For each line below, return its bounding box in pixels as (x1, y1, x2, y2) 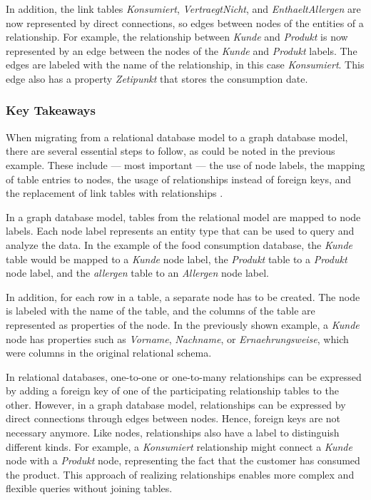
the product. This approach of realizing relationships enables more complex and (6, 466, 355, 481)
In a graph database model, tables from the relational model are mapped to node (6, 209, 361, 224)
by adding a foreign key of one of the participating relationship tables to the (6, 383, 339, 398)
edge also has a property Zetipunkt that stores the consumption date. (6, 71, 308, 86)
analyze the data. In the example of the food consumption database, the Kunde (6, 237, 353, 252)
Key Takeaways (6, 101, 96, 119)
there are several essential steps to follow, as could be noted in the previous (6, 143, 335, 158)
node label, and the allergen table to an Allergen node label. (6, 265, 269, 280)
